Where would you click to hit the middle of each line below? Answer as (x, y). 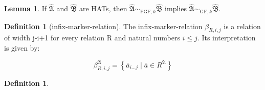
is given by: (22, 48)
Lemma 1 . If (26, 8)
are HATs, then (103, 8)
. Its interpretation (226, 38)
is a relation (242, 26)
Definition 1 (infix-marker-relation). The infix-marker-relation (103, 26)
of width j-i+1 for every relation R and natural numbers (92, 38)
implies (176, 8)
